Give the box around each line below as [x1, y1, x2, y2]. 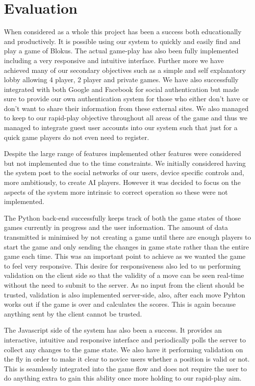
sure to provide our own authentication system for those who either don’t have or [4, 93, 249, 104]
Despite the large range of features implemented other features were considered [4, 148, 241, 159]
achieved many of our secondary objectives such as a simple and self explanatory [4, 65, 246, 75]
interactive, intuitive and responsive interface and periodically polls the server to [4, 334, 246, 344]
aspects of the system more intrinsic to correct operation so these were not [4, 186, 228, 197]
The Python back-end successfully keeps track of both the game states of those [4, 212, 241, 223]
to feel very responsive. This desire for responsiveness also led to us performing [4, 260, 241, 271]
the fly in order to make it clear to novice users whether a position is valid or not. [4, 354, 250, 364]
